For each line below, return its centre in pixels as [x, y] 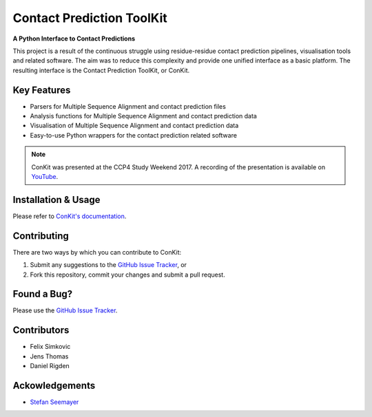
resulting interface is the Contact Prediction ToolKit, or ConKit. [101, 70]
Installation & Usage [56, 200]
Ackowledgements [54, 385]
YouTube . [45, 176]
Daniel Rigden [50, 366]
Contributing [41, 236]
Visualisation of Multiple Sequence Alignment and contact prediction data [134, 126]
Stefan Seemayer [54, 402]
